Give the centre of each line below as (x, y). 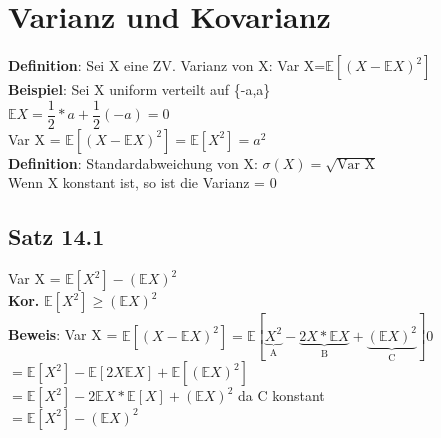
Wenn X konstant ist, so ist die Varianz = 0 (142, 182)
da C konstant (281, 395)
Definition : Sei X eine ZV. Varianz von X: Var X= (167, 65)
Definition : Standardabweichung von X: (133, 162)
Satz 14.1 (56, 236)
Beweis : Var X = (63, 334)
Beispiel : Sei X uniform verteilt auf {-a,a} (139, 89)
